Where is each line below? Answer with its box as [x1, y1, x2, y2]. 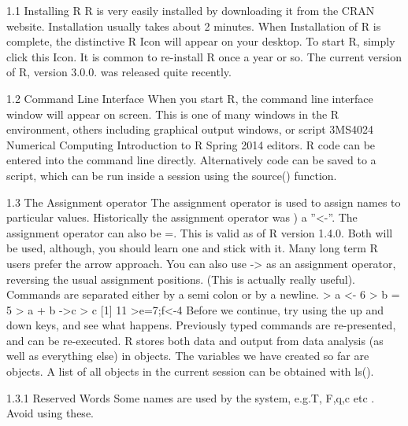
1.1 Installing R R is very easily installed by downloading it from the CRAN [6, 2, 375, 18]
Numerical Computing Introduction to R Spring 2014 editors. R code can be [6, 136, 376, 152]
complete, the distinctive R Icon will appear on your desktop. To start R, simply [6, 33, 395, 50]
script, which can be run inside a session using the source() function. [6, 167, 337, 183]
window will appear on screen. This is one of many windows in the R [6, 105, 339, 122]
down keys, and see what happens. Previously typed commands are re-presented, [6, 317, 396, 333]
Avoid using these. [6, 405, 94, 421]
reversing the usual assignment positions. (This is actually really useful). [6, 270, 355, 287]
